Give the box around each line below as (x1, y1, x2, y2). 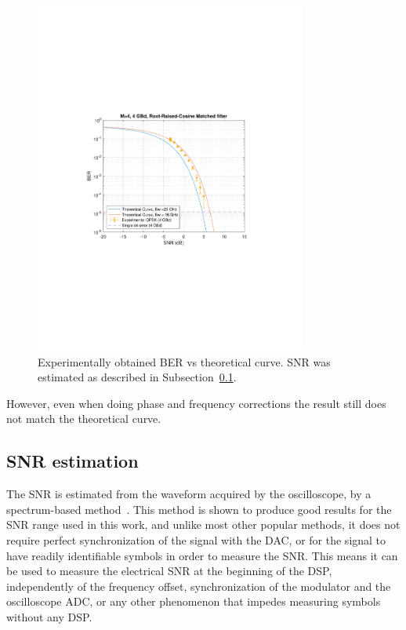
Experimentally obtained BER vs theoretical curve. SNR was (38, 353, 331, 370)
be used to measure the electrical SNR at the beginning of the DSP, (6, 563, 332, 579)
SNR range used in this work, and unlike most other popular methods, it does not (6, 516, 401, 533)
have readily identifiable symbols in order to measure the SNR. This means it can (6, 547, 398, 563)
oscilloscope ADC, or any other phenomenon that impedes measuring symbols (6, 593, 381, 610)
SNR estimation (6, 449, 139, 473)
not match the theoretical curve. (6, 410, 161, 427)
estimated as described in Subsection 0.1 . (38, 369, 237, 385)
